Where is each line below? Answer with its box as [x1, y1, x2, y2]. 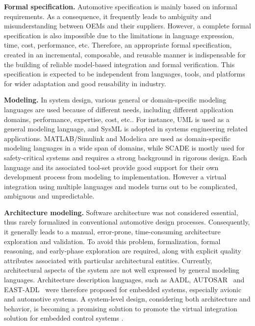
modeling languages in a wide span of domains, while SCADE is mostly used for [4, 143, 245, 153]
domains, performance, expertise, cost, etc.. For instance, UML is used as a [4, 114, 229, 124]
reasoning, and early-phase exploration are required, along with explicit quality [4, 246, 241, 256]
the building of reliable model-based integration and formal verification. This [4, 59, 235, 69]
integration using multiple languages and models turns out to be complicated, [4, 181, 237, 191]
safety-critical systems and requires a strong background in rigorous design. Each [4, 152, 247, 162]
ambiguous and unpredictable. [4, 191, 95, 201]
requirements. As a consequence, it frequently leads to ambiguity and [4, 11, 212, 21]
